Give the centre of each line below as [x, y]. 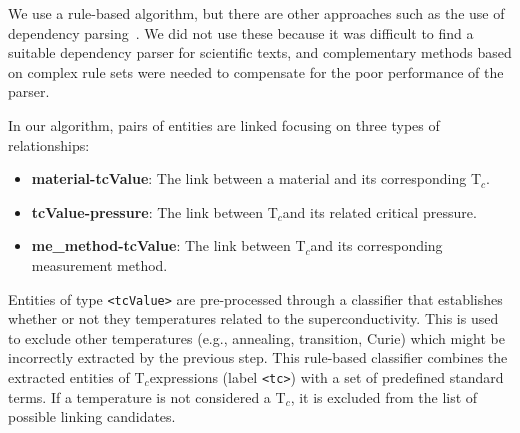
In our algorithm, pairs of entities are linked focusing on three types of [224, 124]
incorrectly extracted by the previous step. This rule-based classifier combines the [258, 357]
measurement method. [99, 264]
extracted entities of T [76, 376]
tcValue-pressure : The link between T [154, 211]
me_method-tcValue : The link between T [168, 245]
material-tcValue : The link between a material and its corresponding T [256, 178]
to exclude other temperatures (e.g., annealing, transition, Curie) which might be [256, 337]
